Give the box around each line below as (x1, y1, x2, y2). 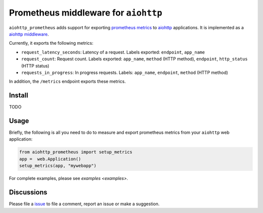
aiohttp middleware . (9, 31, 49, 37)
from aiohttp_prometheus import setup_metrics (19, 149, 132, 155)
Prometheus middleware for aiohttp (9, 7, 163, 18)
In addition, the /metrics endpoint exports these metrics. (9, 78, 126, 85)
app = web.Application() (19, 156, 81, 161)
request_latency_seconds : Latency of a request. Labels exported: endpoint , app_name (21, 49, 205, 55)
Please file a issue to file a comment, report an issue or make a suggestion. (9, 201, 160, 207)
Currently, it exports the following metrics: (9, 40, 94, 46)
